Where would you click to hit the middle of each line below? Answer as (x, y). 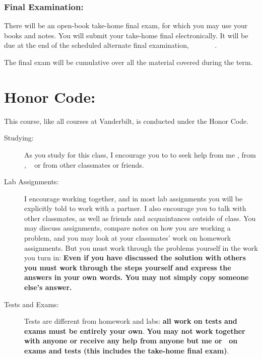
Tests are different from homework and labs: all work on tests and (131, 321)
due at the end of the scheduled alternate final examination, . (111, 45)
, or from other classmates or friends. (84, 164)
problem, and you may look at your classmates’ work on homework (128, 238)
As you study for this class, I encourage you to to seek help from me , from (140, 154)
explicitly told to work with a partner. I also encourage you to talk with (135, 208)
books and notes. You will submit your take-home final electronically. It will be (126, 35)
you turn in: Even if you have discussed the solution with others (135, 258)
